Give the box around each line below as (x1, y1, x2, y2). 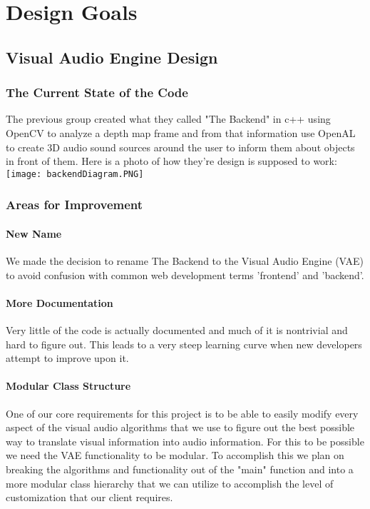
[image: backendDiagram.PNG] (6, 168, 144, 179)
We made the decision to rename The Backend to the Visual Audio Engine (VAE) (6, 253, 364, 268)
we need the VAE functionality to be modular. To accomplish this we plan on (6, 448, 344, 463)
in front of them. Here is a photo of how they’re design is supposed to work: (6, 153, 337, 168)
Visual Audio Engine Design (6, 46, 218, 68)
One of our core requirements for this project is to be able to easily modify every (6, 405, 359, 420)
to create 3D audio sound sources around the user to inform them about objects (6, 139, 355, 154)
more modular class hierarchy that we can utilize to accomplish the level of (6, 475, 334, 490)
